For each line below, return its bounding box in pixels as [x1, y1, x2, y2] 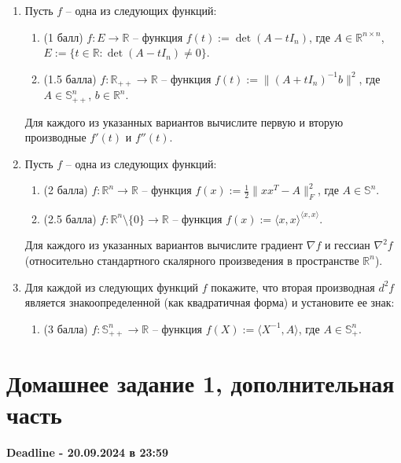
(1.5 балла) [43, 70, 97, 86]
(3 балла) [43, 320, 88, 336]
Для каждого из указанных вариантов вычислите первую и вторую [24, 113, 344, 130]
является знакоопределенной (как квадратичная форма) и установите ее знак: [24, 294, 395, 311]
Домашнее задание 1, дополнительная [6, 367, 395, 399]
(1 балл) [43, 28, 83, 45]
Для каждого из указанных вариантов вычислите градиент [24, 237, 304, 253]
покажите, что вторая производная [211, 278, 375, 295]
